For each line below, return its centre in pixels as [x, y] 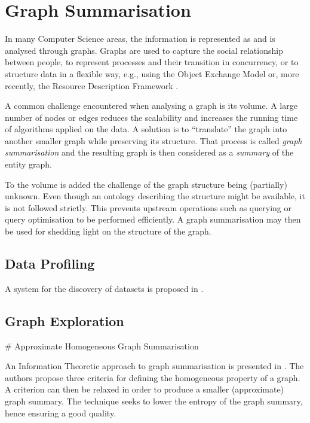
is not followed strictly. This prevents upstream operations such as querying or [148, 207]
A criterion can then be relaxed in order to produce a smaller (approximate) [145, 389]
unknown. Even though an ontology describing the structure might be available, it [155, 196]
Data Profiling [50, 264]
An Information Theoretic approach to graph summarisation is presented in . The [154, 366]
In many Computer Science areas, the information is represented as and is [140, 39]
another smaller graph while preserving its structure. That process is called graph [154, 140]
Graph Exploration [65, 320]
